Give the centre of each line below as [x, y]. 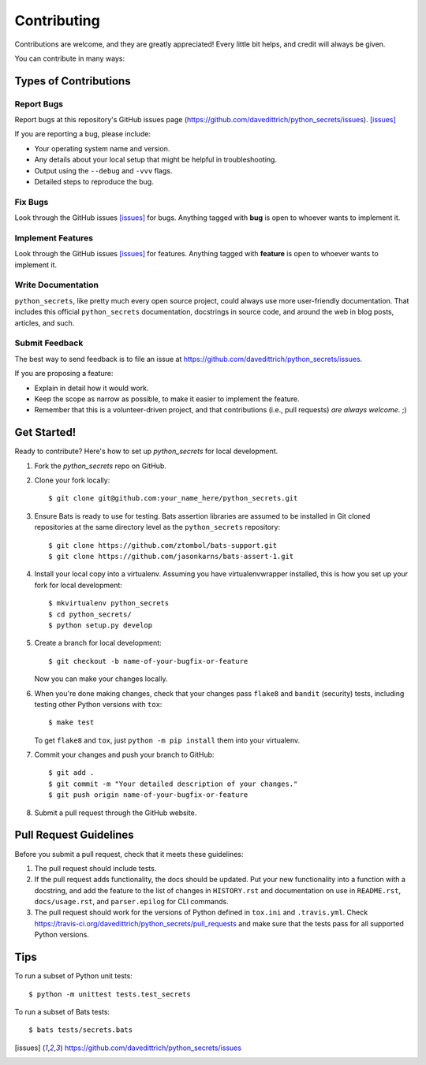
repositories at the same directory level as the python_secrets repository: [157, 527]
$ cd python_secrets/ [90, 614]
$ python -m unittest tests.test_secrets [110, 994]
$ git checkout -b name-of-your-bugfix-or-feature [148, 661]
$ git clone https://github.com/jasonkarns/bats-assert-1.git [171, 556]
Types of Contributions [73, 81]
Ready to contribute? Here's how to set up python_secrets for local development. [146, 451]
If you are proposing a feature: [64, 374]
